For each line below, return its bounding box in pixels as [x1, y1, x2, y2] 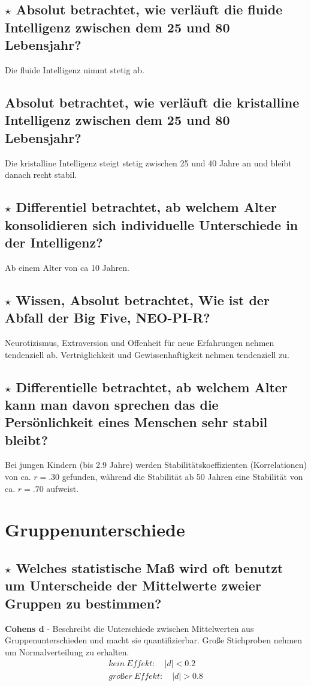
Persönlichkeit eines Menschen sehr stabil [5, 413, 268, 431]
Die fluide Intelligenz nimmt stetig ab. [5, 63, 144, 76]
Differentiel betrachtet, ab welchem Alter [16, 198, 277, 216]
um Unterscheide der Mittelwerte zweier [5, 576, 261, 595]
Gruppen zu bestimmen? [5, 593, 162, 612]
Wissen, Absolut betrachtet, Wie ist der [16, 290, 270, 309]
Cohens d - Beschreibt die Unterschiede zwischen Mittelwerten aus [5, 622, 254, 634]
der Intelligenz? [5, 232, 103, 251]
